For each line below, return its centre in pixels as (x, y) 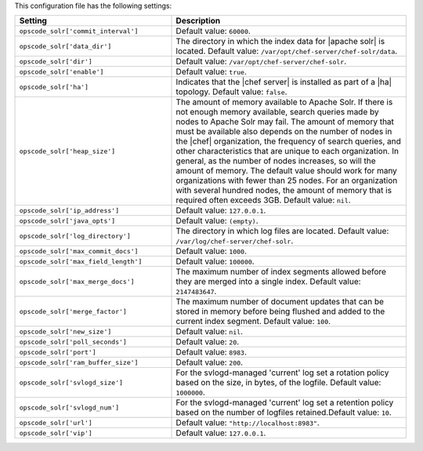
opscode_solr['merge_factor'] (73, 311)
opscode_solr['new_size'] (65, 331)
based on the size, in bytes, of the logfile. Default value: (278, 383)
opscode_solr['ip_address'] (69, 211)
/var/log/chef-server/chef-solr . (235, 241)
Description (198, 21)
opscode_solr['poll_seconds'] (73, 342)
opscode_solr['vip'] (56, 433)
